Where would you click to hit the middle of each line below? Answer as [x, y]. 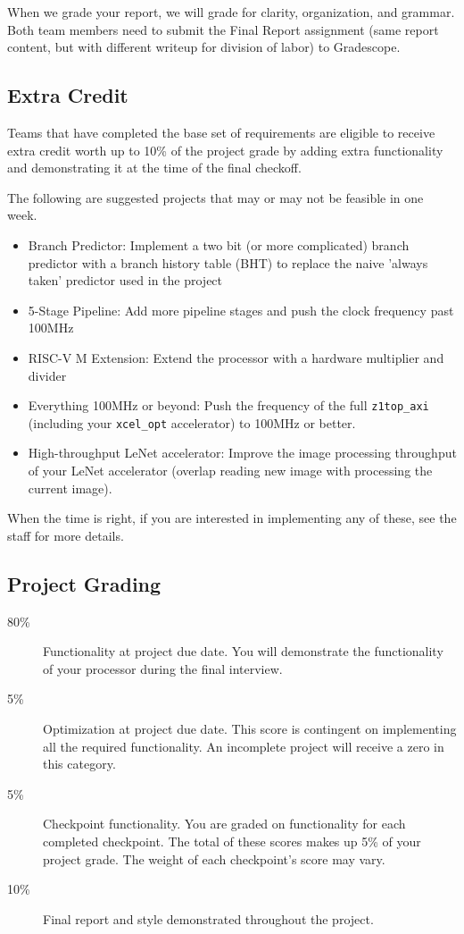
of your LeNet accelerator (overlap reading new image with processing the [230, 471]
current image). [70, 488]
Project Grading [84, 583]
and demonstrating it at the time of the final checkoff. [154, 168]
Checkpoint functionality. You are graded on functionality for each [224, 824]
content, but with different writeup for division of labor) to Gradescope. [204, 47]
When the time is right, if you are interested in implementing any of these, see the [232, 518]
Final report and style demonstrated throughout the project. [208, 918]
